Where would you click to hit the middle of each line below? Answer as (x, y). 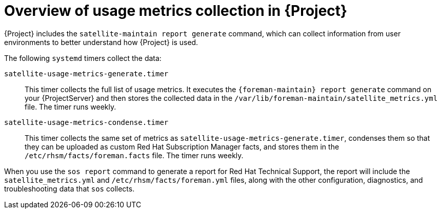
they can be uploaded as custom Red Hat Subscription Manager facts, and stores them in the (182, 146)
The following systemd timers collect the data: (83, 58)
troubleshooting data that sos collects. (69, 188)
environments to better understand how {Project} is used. (101, 42)
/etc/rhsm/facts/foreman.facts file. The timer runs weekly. (134, 155)
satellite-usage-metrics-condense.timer (86, 122)
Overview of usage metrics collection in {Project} (176, 11)
